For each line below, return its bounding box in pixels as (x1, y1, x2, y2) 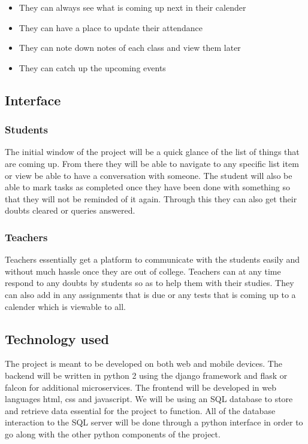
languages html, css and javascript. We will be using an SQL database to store (5, 393, 293, 405)
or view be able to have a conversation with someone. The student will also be (5, 169, 292, 181)
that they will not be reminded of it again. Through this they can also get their (5, 192, 297, 205)
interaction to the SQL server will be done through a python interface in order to (5, 416, 303, 428)
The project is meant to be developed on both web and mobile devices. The (5, 357, 282, 370)
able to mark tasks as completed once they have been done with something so (5, 181, 290, 193)
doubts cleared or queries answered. (5, 204, 135, 217)
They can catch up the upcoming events (19, 61, 166, 74)
